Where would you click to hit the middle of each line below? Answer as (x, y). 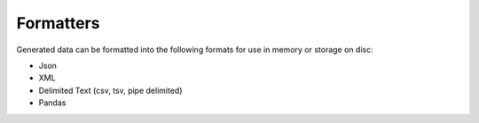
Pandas (52, 103)
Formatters (58, 23)
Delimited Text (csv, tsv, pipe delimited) (110, 90)
